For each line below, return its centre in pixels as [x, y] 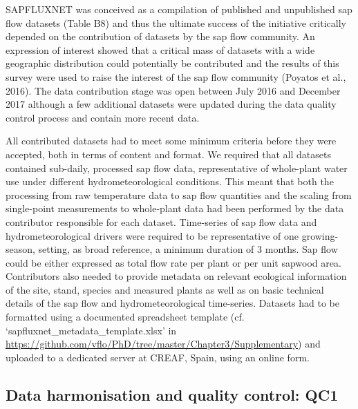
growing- [320, 235]
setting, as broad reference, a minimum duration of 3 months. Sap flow [188, 249]
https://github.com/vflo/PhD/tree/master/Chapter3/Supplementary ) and [163, 344]
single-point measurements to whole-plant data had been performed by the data [175, 208]
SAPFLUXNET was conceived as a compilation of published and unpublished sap [179, 9]
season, [20, 249]
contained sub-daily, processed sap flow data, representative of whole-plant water [177, 168]
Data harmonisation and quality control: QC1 [172, 394]
